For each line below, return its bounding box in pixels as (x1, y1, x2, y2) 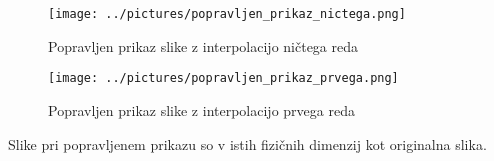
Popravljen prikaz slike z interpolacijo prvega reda (48, 99, 355, 120)
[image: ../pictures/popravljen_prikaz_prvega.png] (48, 71, 399, 86)
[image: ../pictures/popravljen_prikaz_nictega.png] (48, 7, 406, 21)
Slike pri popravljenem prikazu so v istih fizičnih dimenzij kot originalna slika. (8, 133, 487, 154)
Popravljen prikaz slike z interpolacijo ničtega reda (48, 35, 359, 56)
